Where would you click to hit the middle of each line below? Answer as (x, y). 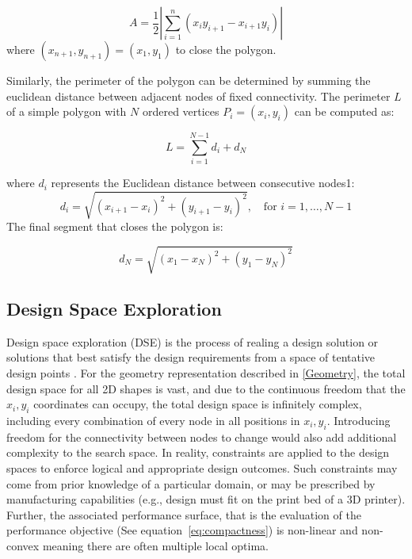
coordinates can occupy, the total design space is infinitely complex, (198, 404)
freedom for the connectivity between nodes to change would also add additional (202, 436)
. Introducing (359, 420)
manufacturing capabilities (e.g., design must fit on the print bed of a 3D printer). (206, 499)
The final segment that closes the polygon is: (115, 226)
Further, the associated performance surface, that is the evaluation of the (184, 514)
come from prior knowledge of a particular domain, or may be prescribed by (191, 483)
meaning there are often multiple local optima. (156, 545)
